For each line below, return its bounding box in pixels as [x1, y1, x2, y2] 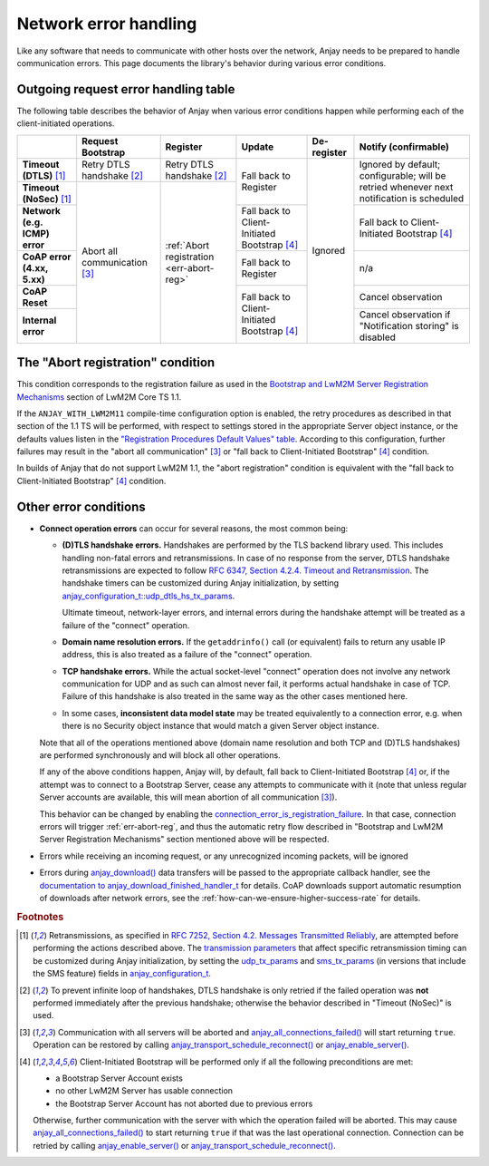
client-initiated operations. [16, 118, 115, 129]
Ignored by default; [359, 159, 441, 171]
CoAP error [22, 250, 72, 263]
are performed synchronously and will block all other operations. [39, 750, 281, 761]
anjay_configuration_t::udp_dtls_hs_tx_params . [62, 590, 235, 601]
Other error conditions [16, 499, 147, 514]
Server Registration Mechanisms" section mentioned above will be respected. [39, 834, 330, 845]
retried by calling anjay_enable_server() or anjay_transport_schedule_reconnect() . [33, 1140, 336, 1151]
